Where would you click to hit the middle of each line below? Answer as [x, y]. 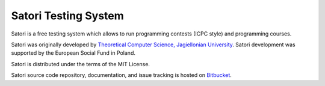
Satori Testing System [68, 16]
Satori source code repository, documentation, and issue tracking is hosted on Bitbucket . [121, 75]
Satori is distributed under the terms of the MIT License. [81, 64]
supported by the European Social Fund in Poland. [73, 53]
